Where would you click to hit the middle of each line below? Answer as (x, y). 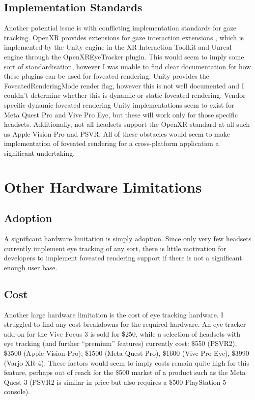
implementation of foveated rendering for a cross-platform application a (112, 143)
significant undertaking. (40, 153)
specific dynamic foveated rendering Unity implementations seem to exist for (119, 104)
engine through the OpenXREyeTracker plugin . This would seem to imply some (124, 56)
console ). (17, 391)
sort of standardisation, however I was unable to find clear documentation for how (127, 66)
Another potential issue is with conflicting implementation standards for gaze (120, 28)
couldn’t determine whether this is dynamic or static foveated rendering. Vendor (125, 95)
